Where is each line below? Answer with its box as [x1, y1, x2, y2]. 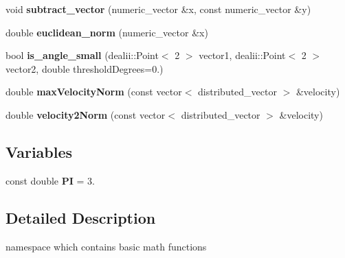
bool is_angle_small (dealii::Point [5, 48, 159, 62]
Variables [5, 141, 73, 162]
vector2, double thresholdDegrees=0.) [5, 61, 164, 75]
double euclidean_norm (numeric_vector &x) [5, 25, 208, 39]
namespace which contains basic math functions [5, 239, 207, 253]
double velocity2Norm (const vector [5, 107, 166, 121]
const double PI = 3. [5, 173, 95, 187]
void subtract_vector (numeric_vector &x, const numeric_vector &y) [5, 2, 311, 16]
